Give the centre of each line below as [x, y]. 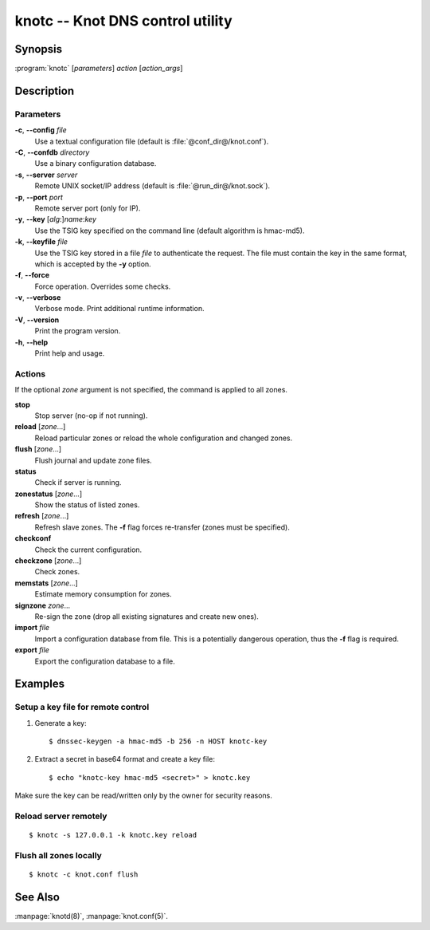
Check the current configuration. [88, 550]
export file [32, 650]
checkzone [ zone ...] [48, 561]
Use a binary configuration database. [96, 164]
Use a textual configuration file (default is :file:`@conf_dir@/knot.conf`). [152, 141]
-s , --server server [46, 175]
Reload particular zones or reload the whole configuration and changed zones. [164, 438]
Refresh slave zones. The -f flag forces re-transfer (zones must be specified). [162, 527]
